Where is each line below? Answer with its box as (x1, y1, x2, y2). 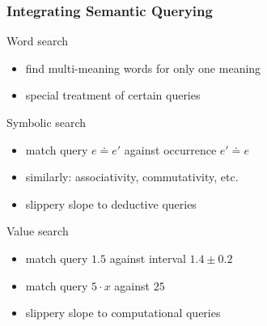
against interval (109, 249, 186, 266)
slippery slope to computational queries (25, 304, 221, 321)
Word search (6, 32, 68, 49)
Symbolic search (6, 114, 87, 130)
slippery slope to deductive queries (25, 195, 197, 212)
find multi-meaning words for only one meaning (25, 59, 261, 76)
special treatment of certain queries (25, 87, 201, 104)
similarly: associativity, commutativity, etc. (25, 168, 239, 185)
